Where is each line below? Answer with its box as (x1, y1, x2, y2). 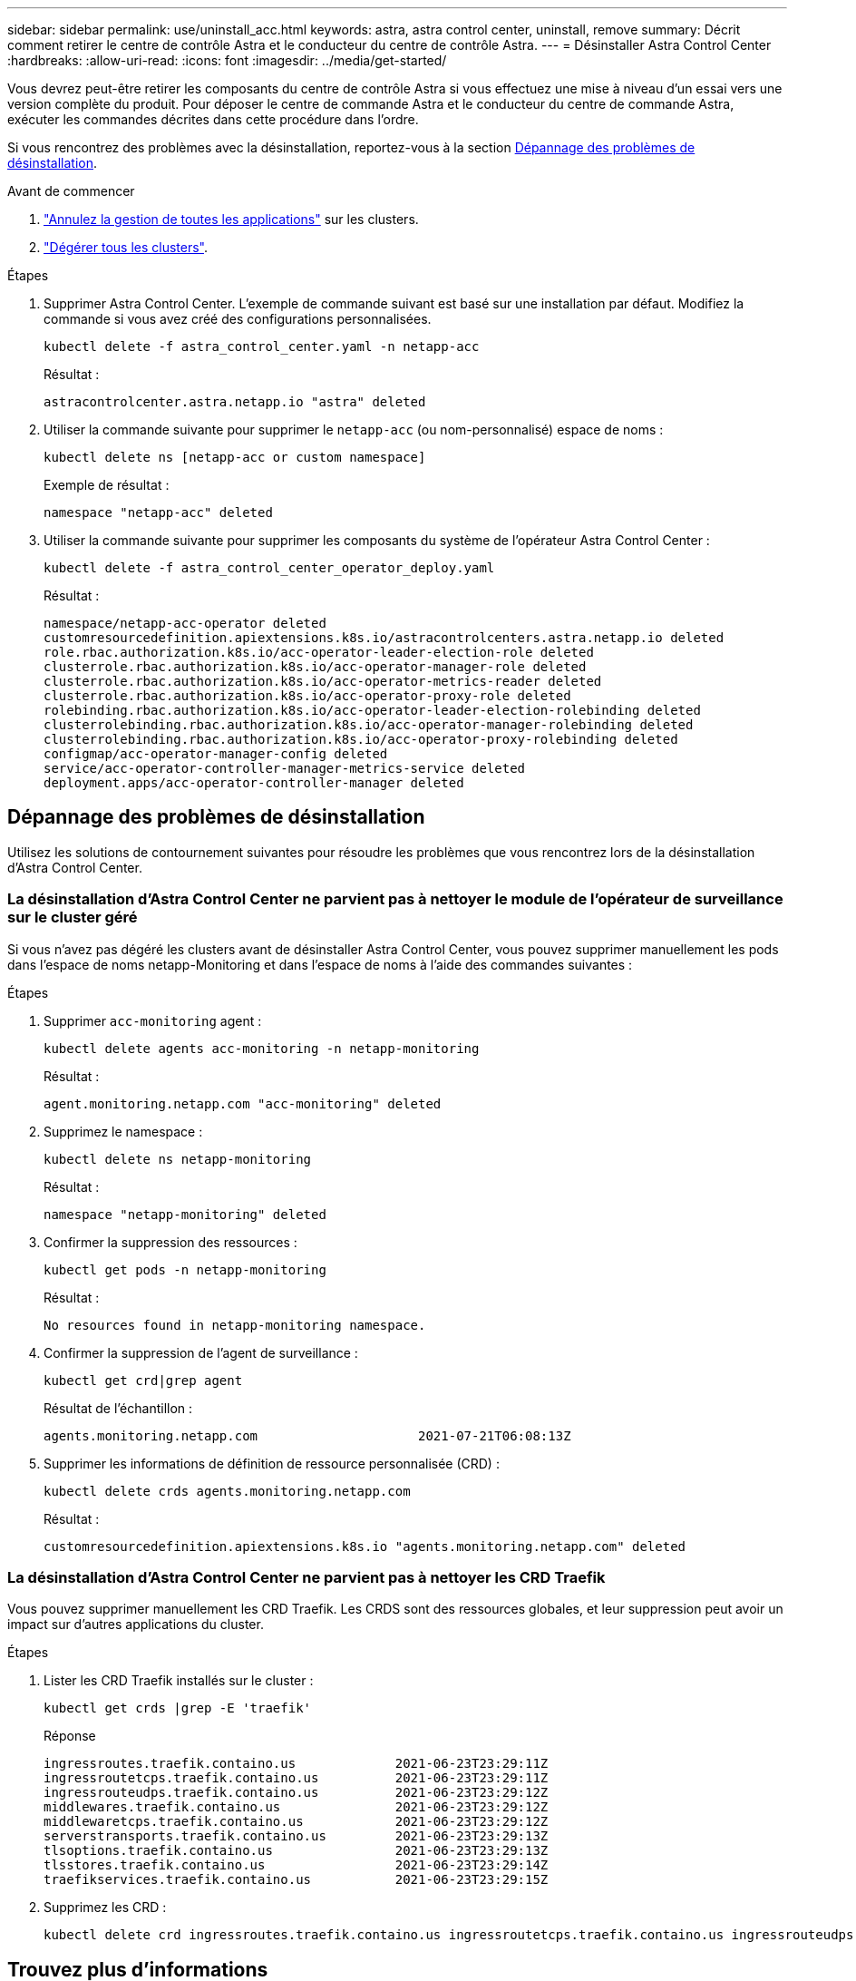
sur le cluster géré (7, 908, 138, 927)
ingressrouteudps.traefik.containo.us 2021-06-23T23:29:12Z (44, 1785, 549, 1800)
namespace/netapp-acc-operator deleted (44, 616, 326, 630)
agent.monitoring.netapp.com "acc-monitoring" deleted (44, 1096, 442, 1111)
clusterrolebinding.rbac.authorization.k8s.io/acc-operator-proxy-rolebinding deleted (44, 732, 678, 747)
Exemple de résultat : (44, 477, 170, 493)
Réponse (44, 1728, 96, 1744)
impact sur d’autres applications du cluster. (7, 1616, 264, 1633)
